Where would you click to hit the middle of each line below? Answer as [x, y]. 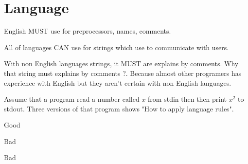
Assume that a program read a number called [72, 99]
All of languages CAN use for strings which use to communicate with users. [116, 47]
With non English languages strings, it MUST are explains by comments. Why [121, 64]
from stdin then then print [187, 99]
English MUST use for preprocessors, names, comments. [88, 31]
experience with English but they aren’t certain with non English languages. [118, 82]
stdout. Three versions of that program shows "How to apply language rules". [119, 108]
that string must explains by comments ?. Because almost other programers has [123, 73]
